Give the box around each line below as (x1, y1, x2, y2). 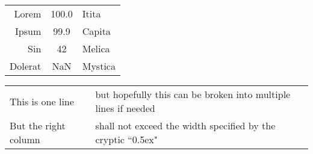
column (10, 132, 40, 146)
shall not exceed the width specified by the (95, 119, 276, 132)
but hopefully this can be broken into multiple (95, 87, 291, 101)
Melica (82, 42, 110, 55)
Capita (82, 24, 111, 38)
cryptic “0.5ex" (95, 132, 158, 146)
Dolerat (10, 59, 42, 73)
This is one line (10, 94, 74, 108)
